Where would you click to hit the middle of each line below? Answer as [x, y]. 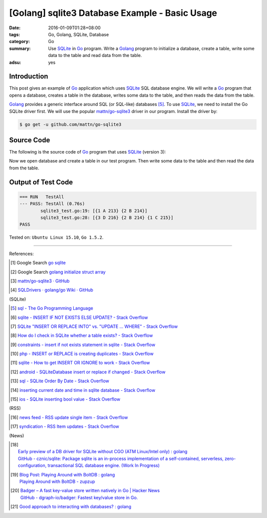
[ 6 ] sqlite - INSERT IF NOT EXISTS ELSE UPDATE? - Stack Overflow [79, 317]
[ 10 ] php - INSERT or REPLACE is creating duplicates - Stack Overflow [82, 354]
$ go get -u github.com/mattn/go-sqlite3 [70, 124]
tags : [15, 34]
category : [20, 42]
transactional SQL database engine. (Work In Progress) [104, 466]
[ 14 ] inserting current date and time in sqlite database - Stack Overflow [83, 390]
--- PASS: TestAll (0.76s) [52, 204]
